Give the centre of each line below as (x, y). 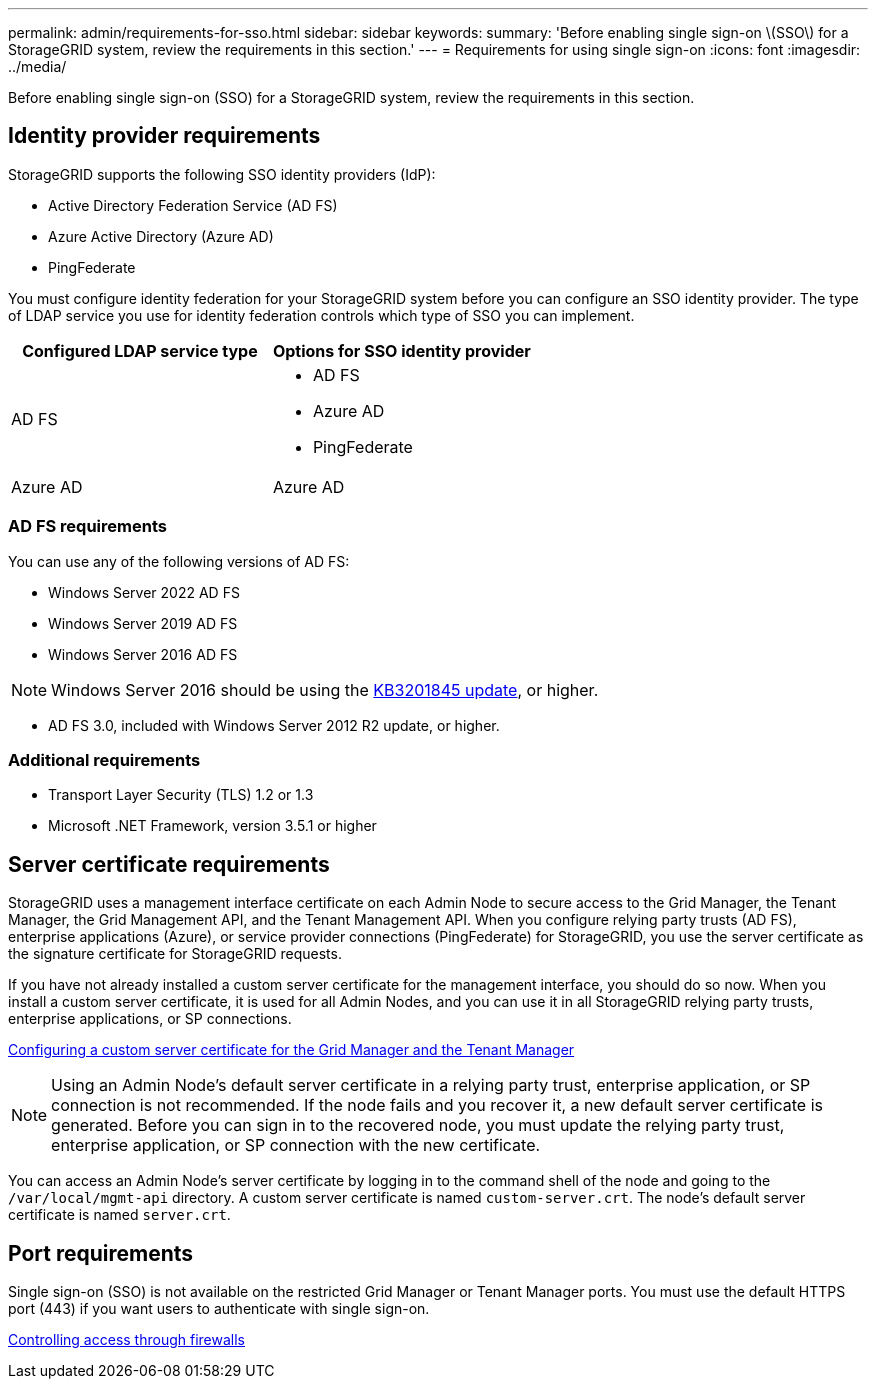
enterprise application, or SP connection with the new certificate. (296, 1145)
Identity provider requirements (164, 136)
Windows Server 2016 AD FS (143, 654)
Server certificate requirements (169, 864)
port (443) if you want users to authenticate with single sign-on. (219, 1309)
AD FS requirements (87, 526)
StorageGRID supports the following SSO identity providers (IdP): (222, 174)
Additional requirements (104, 759)
